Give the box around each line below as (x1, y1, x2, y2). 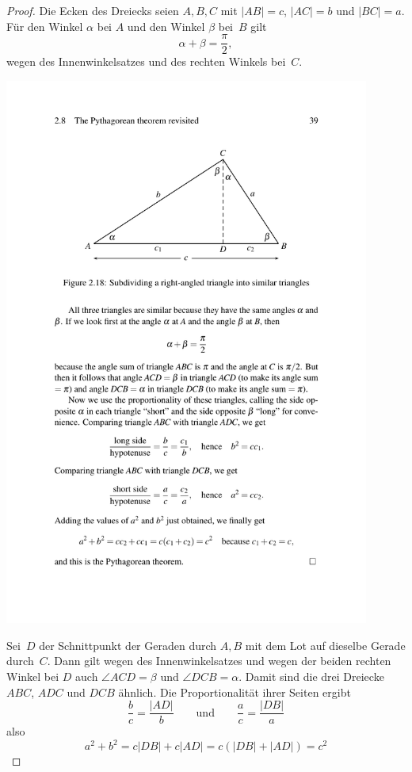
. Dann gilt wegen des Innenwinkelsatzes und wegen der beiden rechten (47, 652, 391, 669)
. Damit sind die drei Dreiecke (238, 667, 384, 684)
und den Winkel (127, 17, 205, 34)
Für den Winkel (6, 17, 83, 34)
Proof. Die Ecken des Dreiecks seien (6, 2, 179, 18)
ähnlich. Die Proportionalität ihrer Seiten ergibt (118, 683, 351, 700)
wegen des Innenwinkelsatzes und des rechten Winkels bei (6, 53, 286, 70)
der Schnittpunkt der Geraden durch (39, 636, 217, 653)
